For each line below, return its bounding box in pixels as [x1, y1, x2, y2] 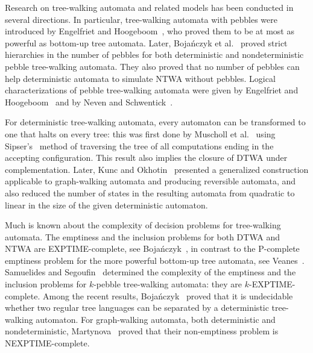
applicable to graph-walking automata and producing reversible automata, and [5, 175, 296, 187]
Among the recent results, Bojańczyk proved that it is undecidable [42, 289, 293, 302]
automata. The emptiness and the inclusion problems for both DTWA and [5, 230, 280, 243]
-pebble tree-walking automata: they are [93, 278, 242, 290]
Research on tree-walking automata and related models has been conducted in [5, 1, 294, 13]
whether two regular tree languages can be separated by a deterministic [5, 301, 269, 314]
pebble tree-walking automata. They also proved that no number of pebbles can [5, 60, 300, 72]
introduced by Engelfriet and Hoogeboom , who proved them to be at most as [5, 25, 294, 37]
